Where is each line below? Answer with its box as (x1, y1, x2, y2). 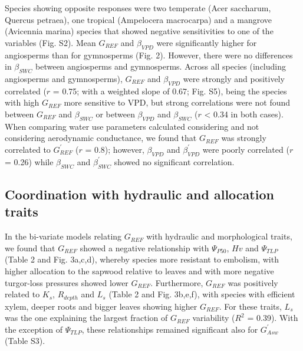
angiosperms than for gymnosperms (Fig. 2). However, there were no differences (5, 48, 293, 61)
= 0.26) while (5, 155, 54, 168)
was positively (228, 276, 278, 288)
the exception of (5, 323, 62, 335)
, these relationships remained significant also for (81, 323, 258, 335)
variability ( (192, 311, 235, 324)
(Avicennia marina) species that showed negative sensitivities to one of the (5, 25, 274, 37)
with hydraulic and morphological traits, (146, 230, 292, 242)
